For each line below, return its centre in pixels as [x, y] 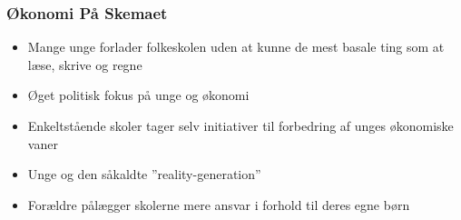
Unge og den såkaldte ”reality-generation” [144, 174]
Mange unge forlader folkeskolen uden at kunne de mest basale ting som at [236, 47]
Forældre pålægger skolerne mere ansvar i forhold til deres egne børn [219, 204]
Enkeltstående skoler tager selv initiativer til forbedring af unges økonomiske [240, 125]
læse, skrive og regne [85, 64]
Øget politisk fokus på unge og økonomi [138, 95]
